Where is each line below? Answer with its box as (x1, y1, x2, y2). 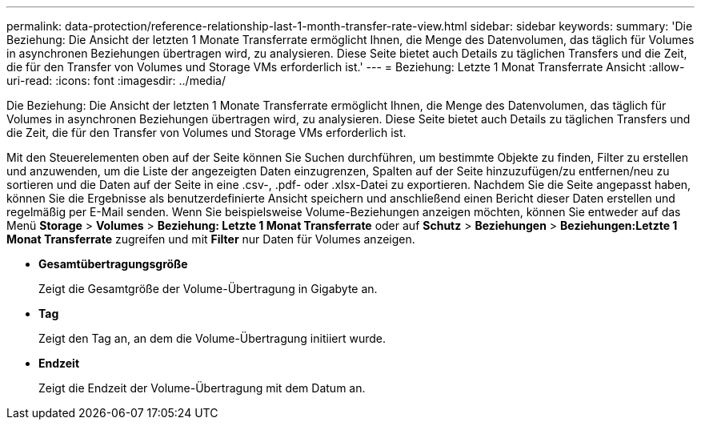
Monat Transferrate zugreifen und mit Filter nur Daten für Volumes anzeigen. (6, 232, 415, 246)
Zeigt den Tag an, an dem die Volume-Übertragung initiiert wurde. (38, 332, 386, 345)
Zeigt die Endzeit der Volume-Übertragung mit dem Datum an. (38, 381, 366, 395)
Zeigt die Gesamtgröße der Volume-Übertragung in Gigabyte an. (38, 282, 378, 295)
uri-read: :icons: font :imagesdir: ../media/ (6, 74, 226, 87)
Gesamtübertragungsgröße (38, 257, 188, 271)
